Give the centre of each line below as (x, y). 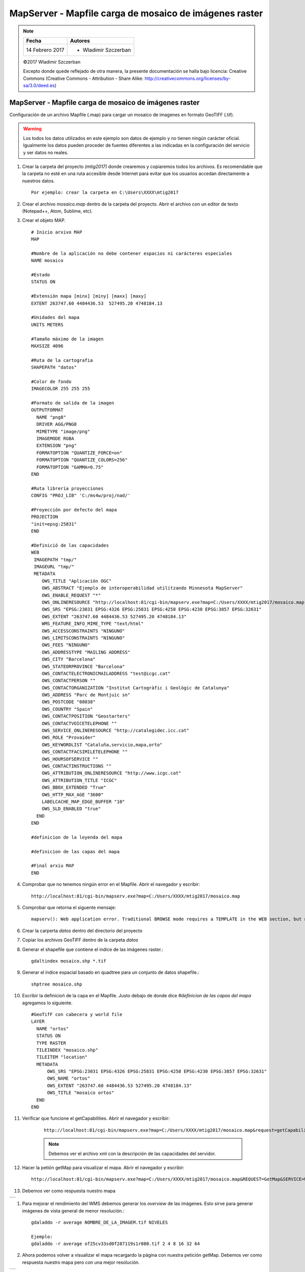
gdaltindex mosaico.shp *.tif (69, 961)
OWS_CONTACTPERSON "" (69, 681)
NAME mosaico (47, 261)
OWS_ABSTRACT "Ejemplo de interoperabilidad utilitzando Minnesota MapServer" (142, 588)
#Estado (41, 275)
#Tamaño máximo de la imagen (67, 339)
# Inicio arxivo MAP (57, 232)
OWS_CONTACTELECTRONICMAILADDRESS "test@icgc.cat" (106, 673)
